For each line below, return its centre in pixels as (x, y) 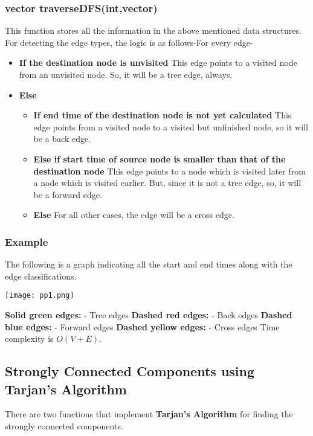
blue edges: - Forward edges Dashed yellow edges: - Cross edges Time (142, 326)
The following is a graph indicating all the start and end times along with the (149, 264)
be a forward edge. (68, 194)
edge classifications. (41, 276)
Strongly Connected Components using (130, 371)
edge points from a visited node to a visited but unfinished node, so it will (171, 127)
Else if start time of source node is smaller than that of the (160, 159)
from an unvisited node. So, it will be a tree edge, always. (126, 74)
